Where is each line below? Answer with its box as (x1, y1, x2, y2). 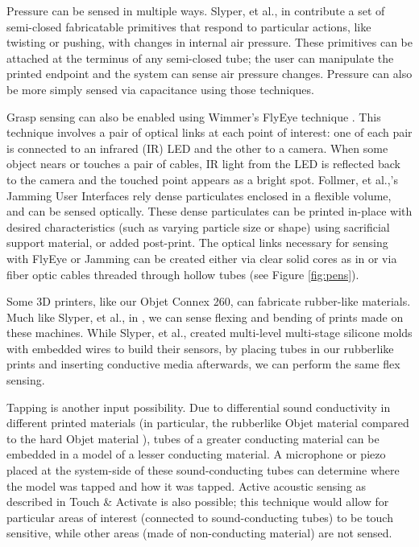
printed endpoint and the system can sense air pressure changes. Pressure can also (6, 65, 413, 82)
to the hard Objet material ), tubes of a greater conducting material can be (6, 430, 380, 446)
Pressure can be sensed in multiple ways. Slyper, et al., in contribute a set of (6, 2, 385, 19)
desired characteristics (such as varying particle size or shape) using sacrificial (6, 218, 390, 235)
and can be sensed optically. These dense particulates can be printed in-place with (6, 203, 413, 220)
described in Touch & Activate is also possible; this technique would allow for (6, 493, 389, 510)
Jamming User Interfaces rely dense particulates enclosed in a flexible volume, (6, 187, 392, 204)
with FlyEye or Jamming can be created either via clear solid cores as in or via (6, 249, 397, 266)
